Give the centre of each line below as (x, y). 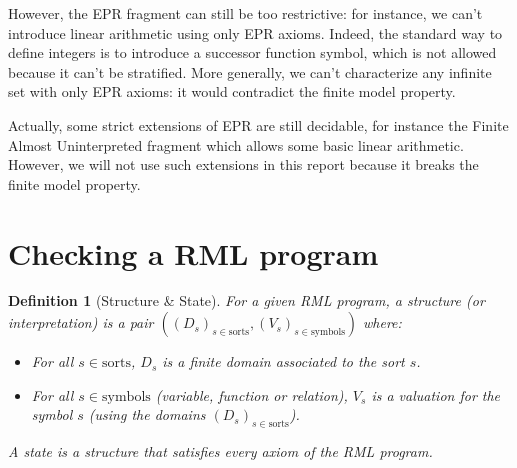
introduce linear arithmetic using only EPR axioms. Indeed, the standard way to (255, 32)
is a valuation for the (436, 394)
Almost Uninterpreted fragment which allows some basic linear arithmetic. (236, 144)
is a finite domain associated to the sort (283, 361)
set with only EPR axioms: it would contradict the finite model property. (232, 91)
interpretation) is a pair (81, 322)
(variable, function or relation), (251, 394)
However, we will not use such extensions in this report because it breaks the (243, 164)
